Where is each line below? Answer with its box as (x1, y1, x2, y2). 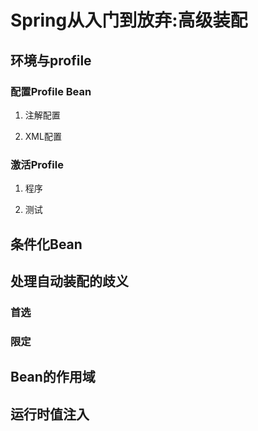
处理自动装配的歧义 (10, 272, 129, 290)
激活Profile (10, 157, 64, 171)
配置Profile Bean (10, 84, 92, 98)
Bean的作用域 (10, 369, 96, 386)
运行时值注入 (10, 406, 90, 423)
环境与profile (10, 52, 92, 69)
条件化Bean (10, 236, 83, 253)
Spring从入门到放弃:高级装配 (10, 9, 248, 32)
